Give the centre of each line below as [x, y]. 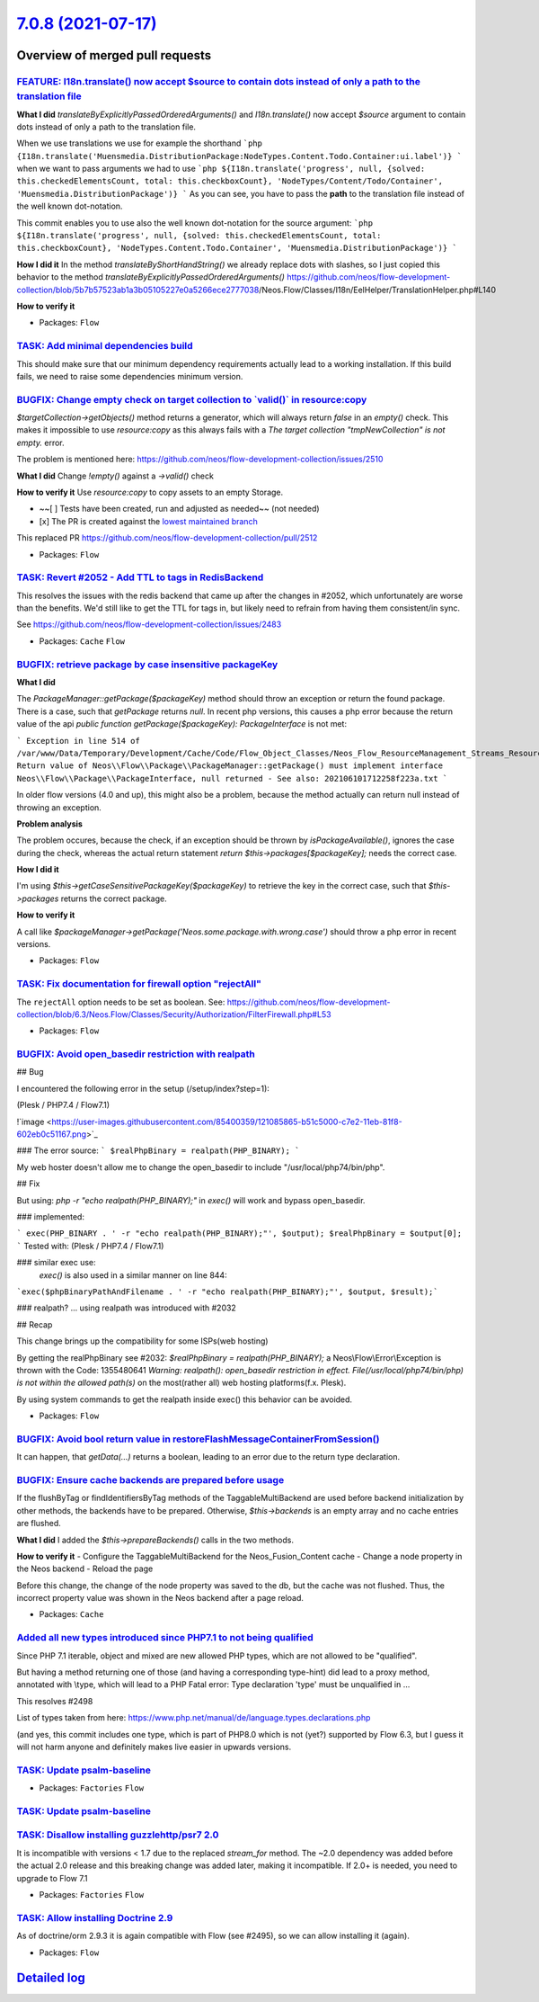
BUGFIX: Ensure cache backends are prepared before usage [150, 1479]
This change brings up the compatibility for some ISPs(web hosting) [142, 1341]
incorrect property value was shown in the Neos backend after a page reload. [160, 1598]
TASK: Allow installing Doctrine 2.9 [95, 1917]
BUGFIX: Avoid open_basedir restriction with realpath [136, 1054]
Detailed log [51, 1978]
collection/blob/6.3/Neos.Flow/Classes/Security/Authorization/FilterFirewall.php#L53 [174, 1014]
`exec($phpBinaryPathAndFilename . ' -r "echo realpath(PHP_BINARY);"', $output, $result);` [228, 1291]
